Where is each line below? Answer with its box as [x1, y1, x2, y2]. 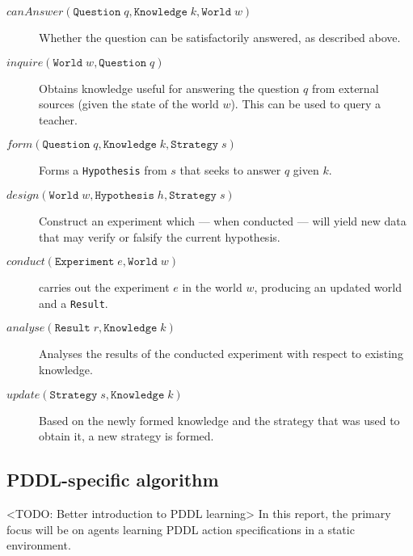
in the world [182, 279, 242, 296]
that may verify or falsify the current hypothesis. [39, 228, 280, 245]
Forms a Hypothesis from [39, 162, 167, 179]
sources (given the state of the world [39, 95, 219, 112]
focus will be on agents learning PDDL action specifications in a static [6, 520, 355, 537]
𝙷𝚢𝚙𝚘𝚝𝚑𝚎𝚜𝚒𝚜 [95, 190, 154, 202]
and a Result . [39, 294, 108, 311]
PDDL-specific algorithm [6, 467, 219, 492]
